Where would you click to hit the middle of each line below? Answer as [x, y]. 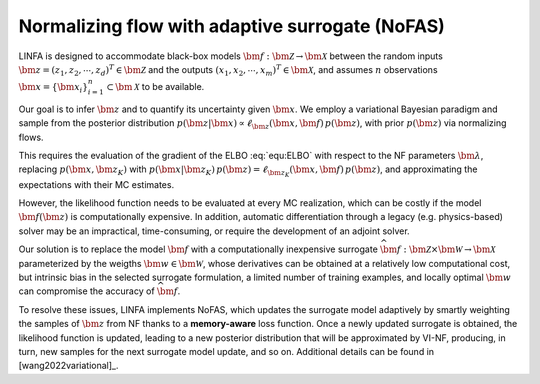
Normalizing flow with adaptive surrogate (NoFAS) [231, 26]
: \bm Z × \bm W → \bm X [449, 249]
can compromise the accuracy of [86, 291]
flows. [31, 137]
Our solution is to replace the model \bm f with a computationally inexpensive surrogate [198, 249]
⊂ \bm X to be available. [155, 87]
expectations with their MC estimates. [96, 184]
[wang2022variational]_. [68, 366]
